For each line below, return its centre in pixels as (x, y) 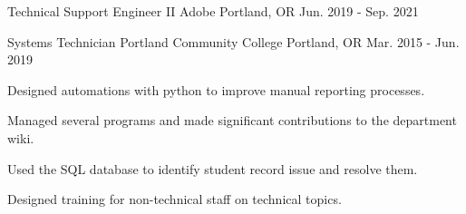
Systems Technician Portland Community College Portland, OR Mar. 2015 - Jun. (233, 41)
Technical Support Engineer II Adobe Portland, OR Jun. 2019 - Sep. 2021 (213, 11)
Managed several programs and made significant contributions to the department (232, 120)
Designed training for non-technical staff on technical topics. (175, 199)
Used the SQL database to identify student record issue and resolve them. (213, 168)
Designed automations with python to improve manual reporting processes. (216, 89)
